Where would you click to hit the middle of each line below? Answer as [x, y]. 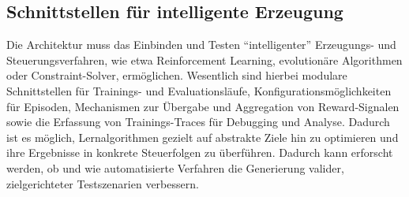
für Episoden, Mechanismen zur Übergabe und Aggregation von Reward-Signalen [203, 106]
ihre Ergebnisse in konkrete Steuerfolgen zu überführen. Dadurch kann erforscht [200, 152]
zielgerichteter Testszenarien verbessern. [103, 183]
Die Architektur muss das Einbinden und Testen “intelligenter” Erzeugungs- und [201, 45]
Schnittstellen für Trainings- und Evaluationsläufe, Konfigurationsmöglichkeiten [199, 90]
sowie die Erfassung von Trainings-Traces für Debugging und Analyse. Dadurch [198, 122]
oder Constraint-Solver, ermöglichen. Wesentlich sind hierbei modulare [177, 75]
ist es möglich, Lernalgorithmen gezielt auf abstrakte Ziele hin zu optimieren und [203, 137]
